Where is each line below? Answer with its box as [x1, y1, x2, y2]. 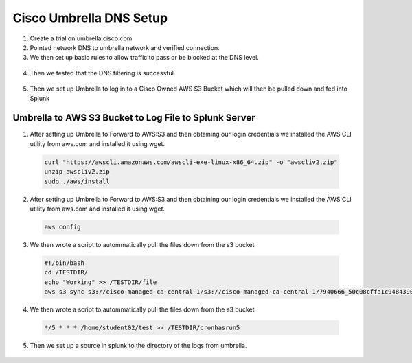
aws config [44, 223, 81, 231]
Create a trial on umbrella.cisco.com [30, 34, 133, 43]
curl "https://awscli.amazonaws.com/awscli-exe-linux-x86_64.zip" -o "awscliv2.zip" [44, 158, 338, 166]
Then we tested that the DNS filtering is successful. [30, 69, 176, 77]
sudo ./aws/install [44, 177, 110, 185]
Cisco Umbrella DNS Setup [12, 10, 168, 25]
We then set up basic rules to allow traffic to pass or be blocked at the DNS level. [30, 54, 259, 62]
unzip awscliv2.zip [44, 168, 110, 176]
